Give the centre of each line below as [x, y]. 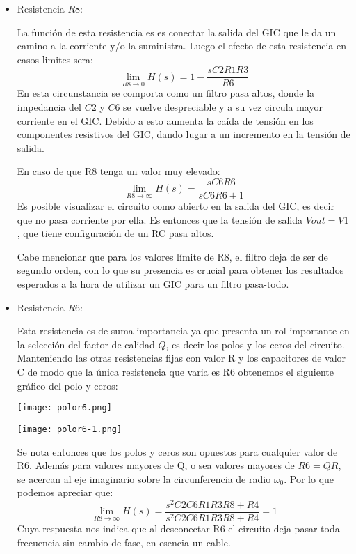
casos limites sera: [55, 59]
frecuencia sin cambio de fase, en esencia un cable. [124, 542]
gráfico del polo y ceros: [67, 385]
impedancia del [49, 107]
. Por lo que [309, 478]
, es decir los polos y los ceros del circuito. [255, 344]
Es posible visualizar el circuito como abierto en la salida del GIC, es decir [176, 206]
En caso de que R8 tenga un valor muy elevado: [119, 171]
